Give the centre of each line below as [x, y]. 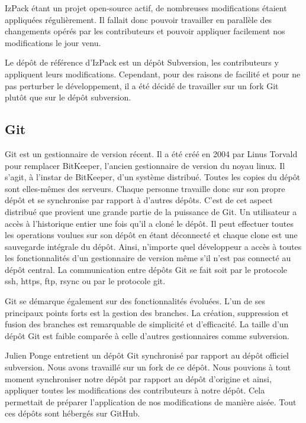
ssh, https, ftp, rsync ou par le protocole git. [85, 281]
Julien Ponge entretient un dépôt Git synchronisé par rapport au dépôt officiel [147, 355]
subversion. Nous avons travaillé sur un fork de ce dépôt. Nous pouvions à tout [148, 367]
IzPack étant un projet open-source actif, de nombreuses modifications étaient [146, 8]
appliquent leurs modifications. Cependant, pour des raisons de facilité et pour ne [153, 74]
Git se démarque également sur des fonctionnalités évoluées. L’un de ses [135, 301]
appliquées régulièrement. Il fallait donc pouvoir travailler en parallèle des [138, 19]
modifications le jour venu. [53, 42]
